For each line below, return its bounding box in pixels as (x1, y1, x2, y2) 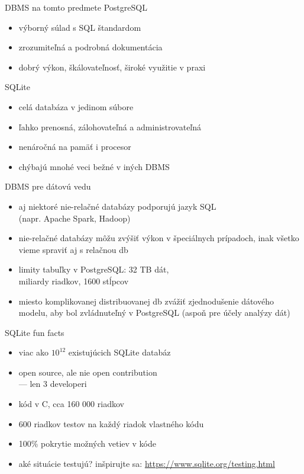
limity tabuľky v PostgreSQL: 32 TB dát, (18, 263, 169, 276)
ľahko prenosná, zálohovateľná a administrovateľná (18, 120, 202, 133)
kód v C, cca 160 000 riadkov (18, 398, 124, 410)
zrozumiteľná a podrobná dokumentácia (18, 41, 163, 53)
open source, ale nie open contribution (18, 366, 157, 378)
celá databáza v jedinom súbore (18, 100, 134, 113)
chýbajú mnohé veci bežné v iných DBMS (18, 160, 170, 172)
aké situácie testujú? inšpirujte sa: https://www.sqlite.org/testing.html (18, 457, 275, 469)
